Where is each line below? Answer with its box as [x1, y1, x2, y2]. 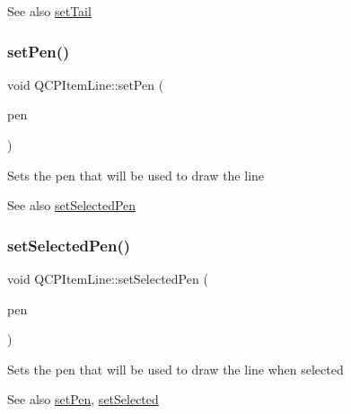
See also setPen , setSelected [7, 390, 159, 409]
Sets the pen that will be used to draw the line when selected [7, 359, 344, 378]
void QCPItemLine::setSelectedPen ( [7, 269, 208, 287]
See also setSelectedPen [7, 196, 136, 215]
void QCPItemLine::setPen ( [7, 75, 164, 93]
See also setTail [7, 2, 92, 20]
